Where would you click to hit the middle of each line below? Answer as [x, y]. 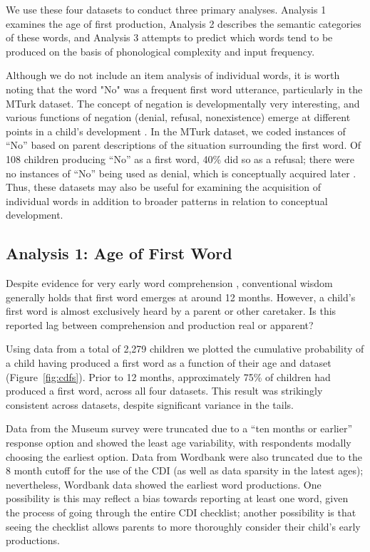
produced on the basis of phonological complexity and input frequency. [160, 51]
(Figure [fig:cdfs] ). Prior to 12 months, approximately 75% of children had [168, 376]
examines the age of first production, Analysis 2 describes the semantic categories [184, 23]
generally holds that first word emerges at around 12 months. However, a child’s [181, 297]
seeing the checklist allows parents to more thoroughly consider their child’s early [183, 526]
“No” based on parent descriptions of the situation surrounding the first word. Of [184, 145]
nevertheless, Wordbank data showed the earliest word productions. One [164, 484]
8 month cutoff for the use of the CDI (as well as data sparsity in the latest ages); [185, 470]
